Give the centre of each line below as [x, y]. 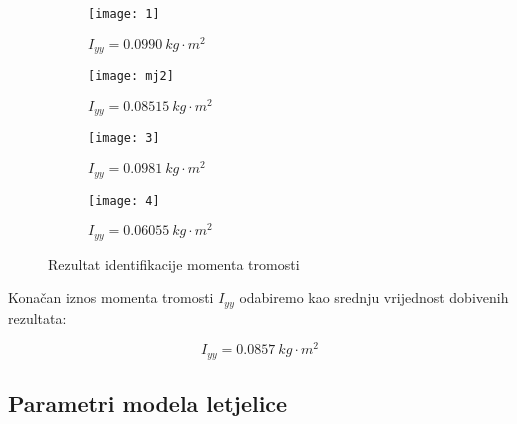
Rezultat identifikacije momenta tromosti [174, 263]
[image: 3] [124, 138]
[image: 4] [124, 200]
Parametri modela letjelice [148, 403]
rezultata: [37, 317]
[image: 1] [124, 14]
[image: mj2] [131, 76]
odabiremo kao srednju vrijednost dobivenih [374, 297]
